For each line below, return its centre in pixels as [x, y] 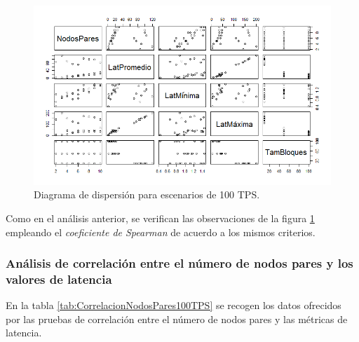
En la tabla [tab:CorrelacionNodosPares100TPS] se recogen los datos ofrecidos [174, 305]
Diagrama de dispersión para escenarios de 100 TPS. [147, 194]
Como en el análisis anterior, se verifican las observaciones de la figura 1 [160, 218]
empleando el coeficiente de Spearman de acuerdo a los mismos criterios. [161, 232]
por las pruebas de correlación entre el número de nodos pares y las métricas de [177, 319]
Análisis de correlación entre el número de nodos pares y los [179, 263]
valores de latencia [59, 279]
